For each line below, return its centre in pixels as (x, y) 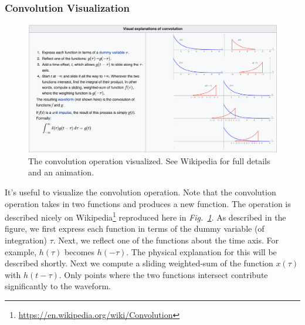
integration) (26, 240)
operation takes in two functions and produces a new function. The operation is (148, 203)
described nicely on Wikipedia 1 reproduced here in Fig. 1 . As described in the (145, 216)
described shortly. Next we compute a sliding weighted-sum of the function (139, 263)
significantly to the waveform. (58, 286)
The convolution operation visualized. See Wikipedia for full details (149, 160)
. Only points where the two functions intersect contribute (163, 274)
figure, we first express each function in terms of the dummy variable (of (135, 228)
